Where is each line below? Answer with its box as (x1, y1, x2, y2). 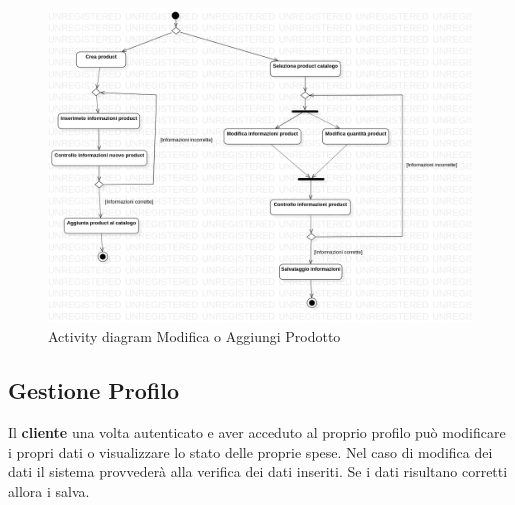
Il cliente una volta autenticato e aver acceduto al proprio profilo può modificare (8, 422, 506, 443)
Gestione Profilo (8, 375, 180, 406)
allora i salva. (8, 480, 90, 501)
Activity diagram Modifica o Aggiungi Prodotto (48, 326, 341, 347)
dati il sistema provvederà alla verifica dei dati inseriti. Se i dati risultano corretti (8, 461, 508, 482)
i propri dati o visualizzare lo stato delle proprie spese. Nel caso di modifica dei (8, 441, 493, 462)
